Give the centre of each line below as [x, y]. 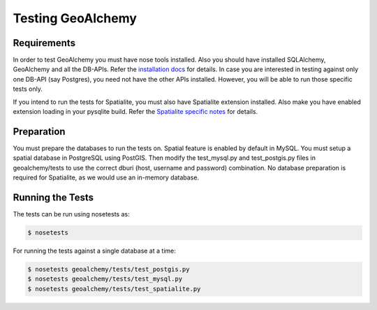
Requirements [44, 43]
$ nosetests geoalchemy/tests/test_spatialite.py [114, 289]
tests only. [28, 89]
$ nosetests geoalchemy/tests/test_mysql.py [105, 279]
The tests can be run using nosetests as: [71, 214]
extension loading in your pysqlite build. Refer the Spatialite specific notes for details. [135, 112]
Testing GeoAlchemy [75, 18]
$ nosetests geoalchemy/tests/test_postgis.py [109, 269]
